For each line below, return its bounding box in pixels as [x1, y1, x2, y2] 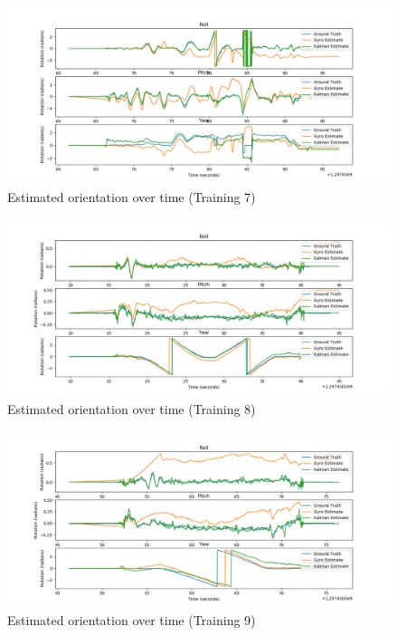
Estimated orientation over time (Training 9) [7, 611, 256, 630]
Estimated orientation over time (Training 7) [7, 188, 256, 207]
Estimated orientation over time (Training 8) [7, 399, 256, 418]
